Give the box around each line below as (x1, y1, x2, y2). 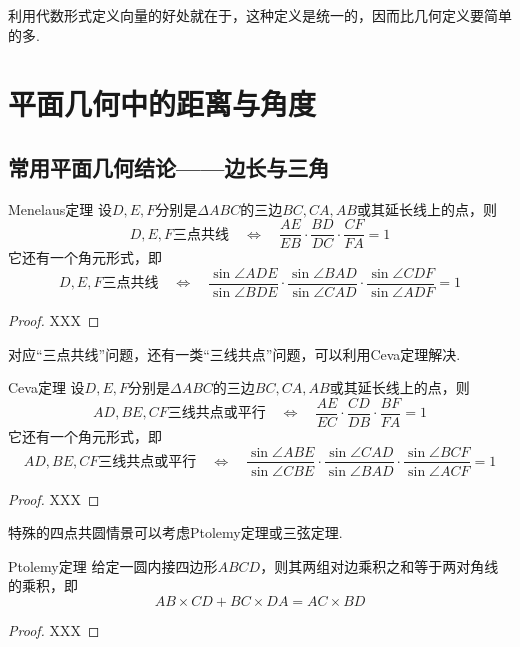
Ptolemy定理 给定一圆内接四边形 (8, 555, 218, 576)
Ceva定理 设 (8, 377, 85, 398)
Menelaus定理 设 (8, 198, 112, 219)
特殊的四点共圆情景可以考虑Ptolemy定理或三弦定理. (8, 522, 343, 543)
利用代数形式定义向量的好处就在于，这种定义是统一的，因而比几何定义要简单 (8, 5, 512, 25)
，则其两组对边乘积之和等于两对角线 (260, 555, 499, 576)
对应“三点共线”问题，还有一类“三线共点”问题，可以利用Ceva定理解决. (8, 343, 461, 364)
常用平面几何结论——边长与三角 (8, 151, 330, 182)
